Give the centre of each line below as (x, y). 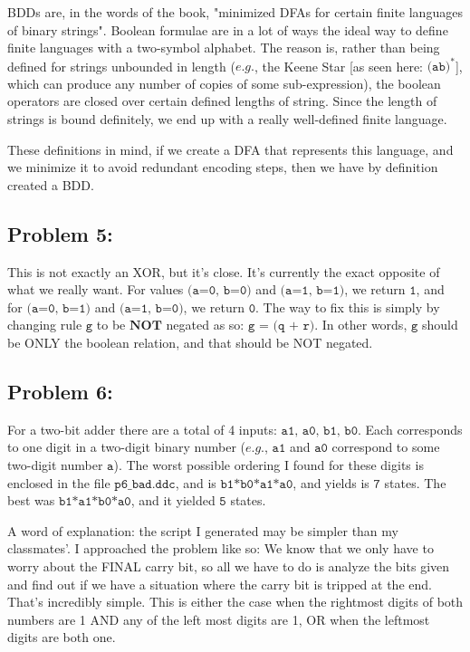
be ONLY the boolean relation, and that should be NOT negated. (190, 343)
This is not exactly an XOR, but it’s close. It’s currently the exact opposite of (224, 271)
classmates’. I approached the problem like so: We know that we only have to (221, 548)
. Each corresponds (410, 429)
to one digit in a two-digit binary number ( (126, 447)
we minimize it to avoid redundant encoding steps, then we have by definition (223, 167)
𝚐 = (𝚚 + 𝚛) (281, 326)
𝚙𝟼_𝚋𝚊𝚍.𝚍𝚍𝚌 (145, 484)
